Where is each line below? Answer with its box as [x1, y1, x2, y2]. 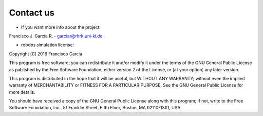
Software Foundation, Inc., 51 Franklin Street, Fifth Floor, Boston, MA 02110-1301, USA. [9, 105, 182, 111]
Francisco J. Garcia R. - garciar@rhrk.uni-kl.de [9, 33, 103, 39]
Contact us [9, 7, 55, 18]
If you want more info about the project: [21, 24, 101, 30]
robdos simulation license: [21, 42, 74, 48]
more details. [9, 89, 36, 95]
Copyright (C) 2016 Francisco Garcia [9, 51, 82, 57]
